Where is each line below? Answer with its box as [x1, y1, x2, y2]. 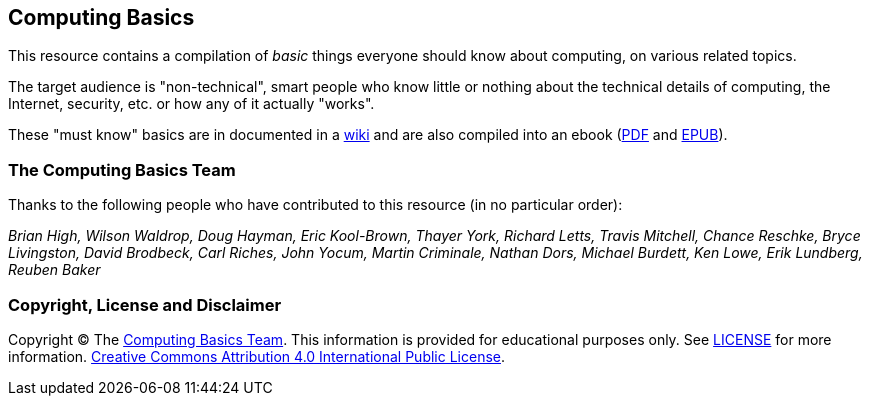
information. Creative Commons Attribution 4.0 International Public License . [8, 347, 506, 365]
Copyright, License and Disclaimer [8, 294, 282, 315]
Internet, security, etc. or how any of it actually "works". [8, 95, 375, 113]
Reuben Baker [8, 261, 101, 279]
